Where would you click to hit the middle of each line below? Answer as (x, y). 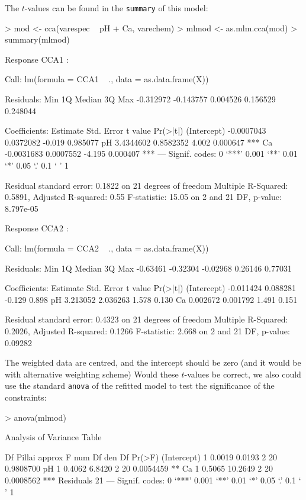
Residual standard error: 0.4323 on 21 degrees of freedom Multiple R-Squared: (146, 319)
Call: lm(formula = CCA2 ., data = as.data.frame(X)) (107, 248)
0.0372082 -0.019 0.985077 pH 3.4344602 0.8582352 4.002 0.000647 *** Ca (139, 142)
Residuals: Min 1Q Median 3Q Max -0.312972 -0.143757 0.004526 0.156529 (140, 99)
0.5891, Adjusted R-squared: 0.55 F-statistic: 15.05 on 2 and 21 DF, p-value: (143, 197)
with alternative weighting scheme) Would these (92, 374)
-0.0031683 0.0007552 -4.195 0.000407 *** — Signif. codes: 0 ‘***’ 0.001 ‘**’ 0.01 (151, 154)
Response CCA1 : (37, 59)
